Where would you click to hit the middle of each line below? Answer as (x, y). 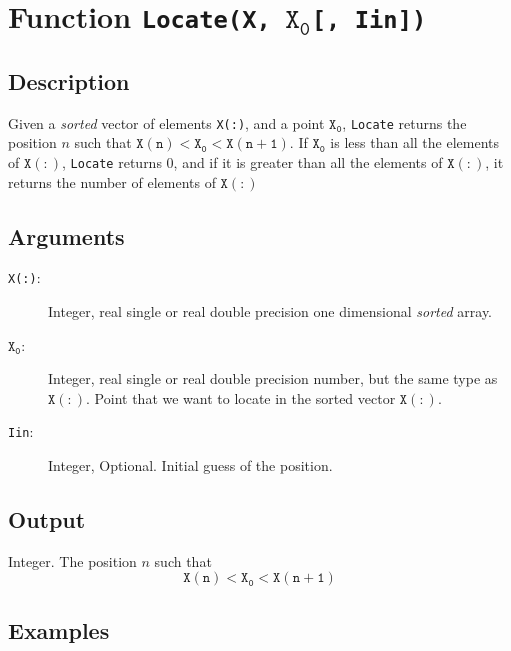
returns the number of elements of (112, 181)
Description (69, 80)
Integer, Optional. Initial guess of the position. (190, 465)
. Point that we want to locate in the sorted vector (241, 397)
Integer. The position (72, 560)
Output (47, 519)
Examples (59, 629)
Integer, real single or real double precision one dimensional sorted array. (270, 311)
